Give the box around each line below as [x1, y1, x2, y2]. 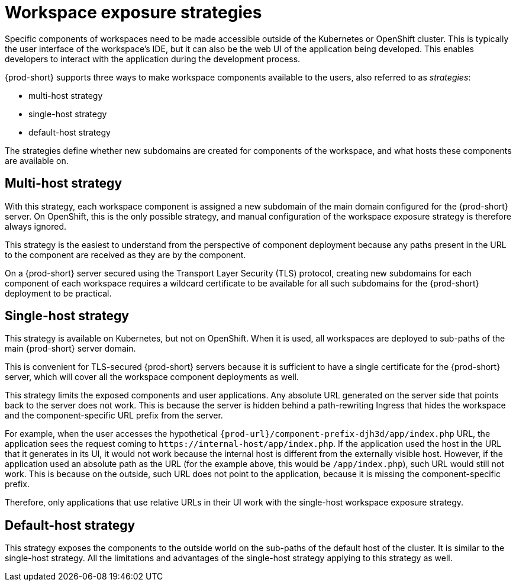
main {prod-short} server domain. [5, 343, 136, 354]
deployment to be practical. [5, 288, 112, 298]
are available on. [5, 155, 69, 166]
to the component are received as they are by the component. [5, 249, 246, 260]
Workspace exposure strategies [5, 2, 262, 22]
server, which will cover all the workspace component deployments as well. [5, 372, 299, 382]
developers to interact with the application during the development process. [5, 53, 301, 64]
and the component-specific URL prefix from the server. [5, 410, 223, 421]
